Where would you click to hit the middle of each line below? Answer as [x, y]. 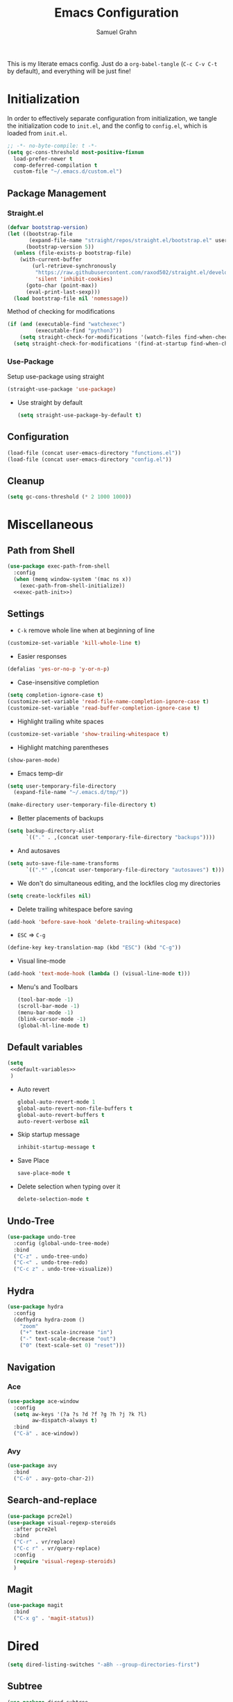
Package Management [57, 193]
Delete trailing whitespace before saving [75, 909]
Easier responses [42, 657]
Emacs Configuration [116, 13]
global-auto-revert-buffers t [61, 1115]
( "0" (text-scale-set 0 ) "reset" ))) [73, 1346]
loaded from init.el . [37, 133]
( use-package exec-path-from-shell [59, 566]
